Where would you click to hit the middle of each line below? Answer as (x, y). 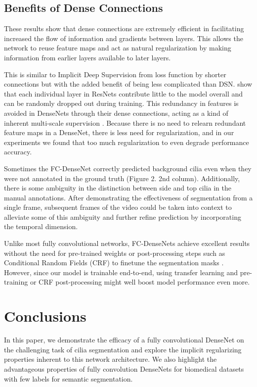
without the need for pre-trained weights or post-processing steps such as (115, 253)
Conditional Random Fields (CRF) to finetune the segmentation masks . (114, 263)
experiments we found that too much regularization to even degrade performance (127, 142)
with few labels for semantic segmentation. (68, 378)
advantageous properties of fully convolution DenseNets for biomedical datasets (124, 368)
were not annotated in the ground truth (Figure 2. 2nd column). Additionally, (122, 178)
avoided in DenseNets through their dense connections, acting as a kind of (116, 113)
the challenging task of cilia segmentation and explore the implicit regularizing (123, 349)
